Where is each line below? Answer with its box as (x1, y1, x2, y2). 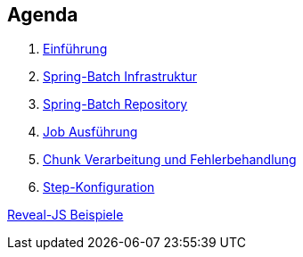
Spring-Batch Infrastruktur (43, 69, 198, 85)
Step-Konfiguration (43, 179, 155, 195)
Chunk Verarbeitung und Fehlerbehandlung (43, 152, 297, 168)
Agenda (7, 4, 78, 26)
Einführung (43, 41, 108, 57)
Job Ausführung (43, 124, 138, 140)
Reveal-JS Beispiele (7, 207, 124, 223)
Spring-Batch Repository (43, 96, 188, 112)
